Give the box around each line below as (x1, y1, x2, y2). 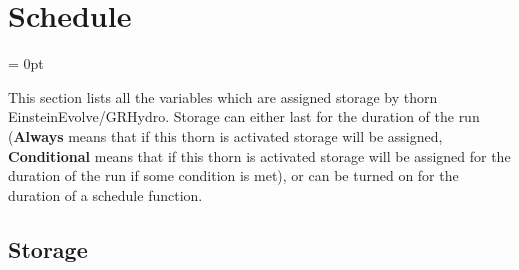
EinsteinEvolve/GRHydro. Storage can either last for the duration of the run (8, 106, 480, 127)
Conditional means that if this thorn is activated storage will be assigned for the (8, 145, 511, 166)
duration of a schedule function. (8, 184, 203, 205)
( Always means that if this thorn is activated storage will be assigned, (8, 125, 443, 146)
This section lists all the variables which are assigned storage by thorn (8, 86, 438, 107)
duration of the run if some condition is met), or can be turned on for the (8, 165, 459, 186)
